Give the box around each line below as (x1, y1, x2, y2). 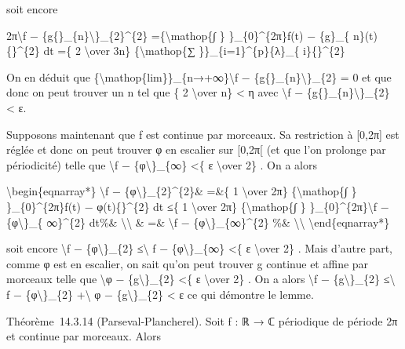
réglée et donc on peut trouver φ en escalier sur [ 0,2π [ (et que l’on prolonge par (6, 141, 386, 158)
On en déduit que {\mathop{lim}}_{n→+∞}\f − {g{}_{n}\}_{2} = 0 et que (6, 68, 392, 85)
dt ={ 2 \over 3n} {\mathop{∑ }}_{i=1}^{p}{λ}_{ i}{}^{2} (43, 42, 345, 59)
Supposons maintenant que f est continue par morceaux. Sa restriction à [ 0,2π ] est (6, 125, 400, 142)
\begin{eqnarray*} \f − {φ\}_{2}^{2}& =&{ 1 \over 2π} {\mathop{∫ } (6, 183, 357, 199)
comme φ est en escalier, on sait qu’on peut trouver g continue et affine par (6, 255, 369, 271)
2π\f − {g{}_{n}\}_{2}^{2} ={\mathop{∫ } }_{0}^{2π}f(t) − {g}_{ (6, 27, 350, 43)
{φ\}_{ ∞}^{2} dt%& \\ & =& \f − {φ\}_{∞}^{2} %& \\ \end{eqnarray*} (6, 213, 390, 230)
